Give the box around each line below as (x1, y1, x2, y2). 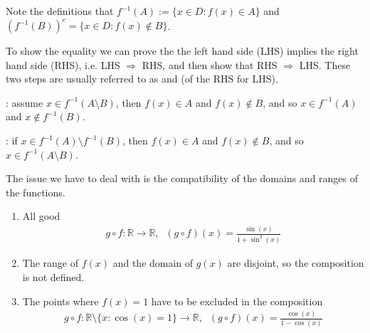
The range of (22, 255, 79, 270)
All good (22, 208, 60, 223)
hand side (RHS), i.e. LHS (6, 57, 120, 72)
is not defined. (22, 269, 85, 284)
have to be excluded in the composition (151, 293, 323, 308)
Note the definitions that (6, 4, 114, 18)
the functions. (6, 184, 65, 199)
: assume (6, 95, 43, 110)
